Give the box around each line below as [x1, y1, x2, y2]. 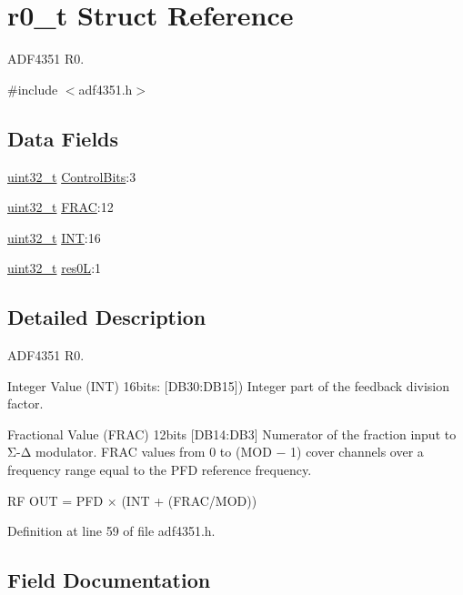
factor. [7, 394, 44, 413]
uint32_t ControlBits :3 [7, 166, 136, 186]
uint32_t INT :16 [7, 227, 101, 247]
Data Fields [7, 124, 119, 152]
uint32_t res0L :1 [7, 258, 102, 277]
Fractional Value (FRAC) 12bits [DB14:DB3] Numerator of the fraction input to [7, 424, 457, 443]
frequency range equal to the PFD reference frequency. [7, 460, 312, 479]
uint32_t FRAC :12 [7, 197, 114, 217]
